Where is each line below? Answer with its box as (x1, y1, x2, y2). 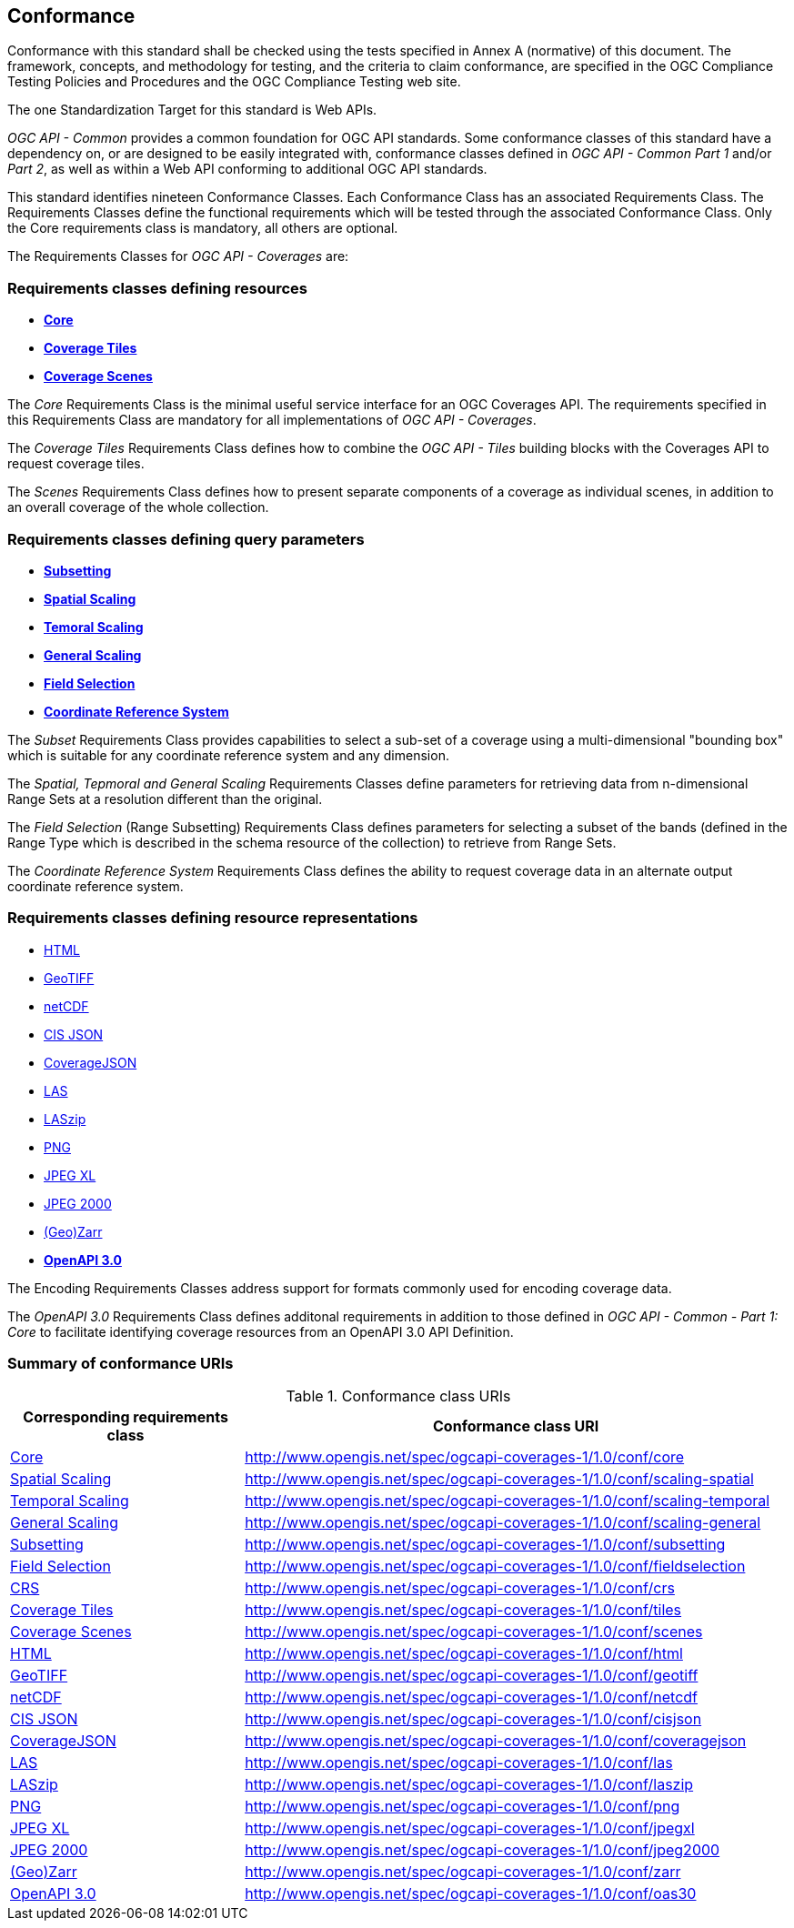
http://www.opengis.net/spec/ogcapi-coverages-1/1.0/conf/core (245, 1448, 685, 1467)
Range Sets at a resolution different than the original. (7, 790, 323, 807)
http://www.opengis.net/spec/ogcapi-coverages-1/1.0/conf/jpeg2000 (245, 1841, 720, 1860)
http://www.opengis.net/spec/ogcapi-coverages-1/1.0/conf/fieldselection (245, 1557, 746, 1576)
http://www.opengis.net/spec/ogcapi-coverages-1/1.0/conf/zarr (245, 1863, 681, 1882)
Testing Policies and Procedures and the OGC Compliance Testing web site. (7, 74, 461, 90)
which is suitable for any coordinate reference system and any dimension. (7, 747, 449, 763)
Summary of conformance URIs (7, 1354, 234, 1373)
